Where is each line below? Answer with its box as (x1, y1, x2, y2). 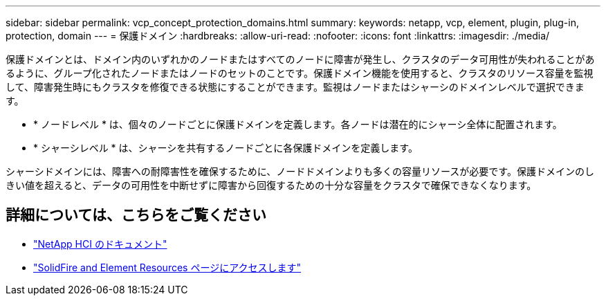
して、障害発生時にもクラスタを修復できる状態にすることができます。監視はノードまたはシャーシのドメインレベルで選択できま (6, 81, 585, 93)
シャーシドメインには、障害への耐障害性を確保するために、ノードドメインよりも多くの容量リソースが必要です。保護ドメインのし (6, 165, 594, 177)
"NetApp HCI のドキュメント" (33, 237, 167, 250)
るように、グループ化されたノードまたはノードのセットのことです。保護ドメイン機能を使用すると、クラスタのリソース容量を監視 (6, 67, 594, 79)
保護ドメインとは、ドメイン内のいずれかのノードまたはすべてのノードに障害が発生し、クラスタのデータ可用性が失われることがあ (6, 53, 595, 65)
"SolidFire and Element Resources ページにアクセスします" (33, 261, 301, 273)
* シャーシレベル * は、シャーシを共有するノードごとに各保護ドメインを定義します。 (33, 142, 418, 154)
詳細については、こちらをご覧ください (6, 206, 266, 224)
